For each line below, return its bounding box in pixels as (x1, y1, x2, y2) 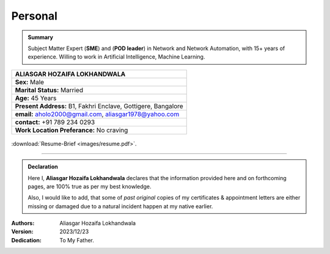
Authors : (11, 220, 35, 227)
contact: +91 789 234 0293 (15, 118, 95, 126)
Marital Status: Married (15, 85, 84, 94)
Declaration (28, 163, 58, 170)
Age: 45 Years (15, 93, 57, 102)
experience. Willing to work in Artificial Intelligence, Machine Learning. (28, 53, 205, 60)
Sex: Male (15, 78, 45, 86)
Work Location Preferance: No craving (15, 126, 128, 134)
